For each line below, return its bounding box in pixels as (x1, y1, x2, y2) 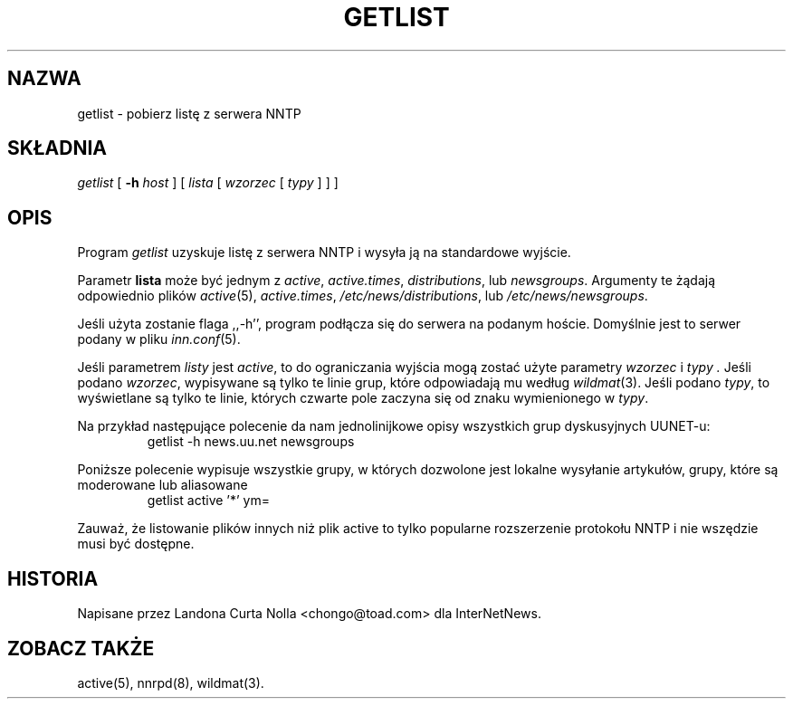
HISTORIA (7, 567, 99, 590)
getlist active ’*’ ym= (147, 492, 270, 509)
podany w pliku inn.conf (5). (77, 331, 241, 348)
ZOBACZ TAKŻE (7, 636, 155, 660)
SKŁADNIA (7, 137, 107, 160)
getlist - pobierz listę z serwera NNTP (77, 105, 301, 121)
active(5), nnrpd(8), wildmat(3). (77, 674, 264, 691)
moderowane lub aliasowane (77, 477, 248, 493)
